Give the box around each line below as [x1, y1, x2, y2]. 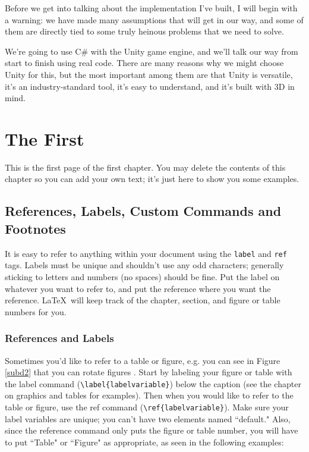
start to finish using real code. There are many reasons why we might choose [5, 56, 284, 69]
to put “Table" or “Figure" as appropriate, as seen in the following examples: [5, 435, 284, 448]
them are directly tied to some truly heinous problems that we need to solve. [5, 25, 284, 37]
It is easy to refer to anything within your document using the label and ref [5, 247, 287, 259]
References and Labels [5, 331, 114, 346]
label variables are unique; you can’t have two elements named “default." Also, [5, 412, 291, 425]
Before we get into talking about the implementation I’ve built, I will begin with [5, 2, 298, 14]
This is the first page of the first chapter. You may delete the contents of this [5, 161, 286, 173]
